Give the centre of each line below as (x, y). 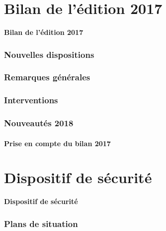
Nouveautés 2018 (39, 123)
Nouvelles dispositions (49, 54)
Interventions (31, 100)
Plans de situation (41, 223)
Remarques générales (47, 77)
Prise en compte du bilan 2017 (57, 143)
